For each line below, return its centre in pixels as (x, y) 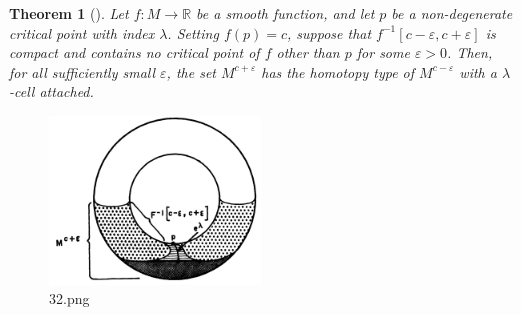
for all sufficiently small (82, 71)
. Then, (470, 52)
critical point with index (82, 32)
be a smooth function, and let (285, 13)
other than (308, 52)
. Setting (193, 32)
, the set (191, 71)
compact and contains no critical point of (134, 52)
